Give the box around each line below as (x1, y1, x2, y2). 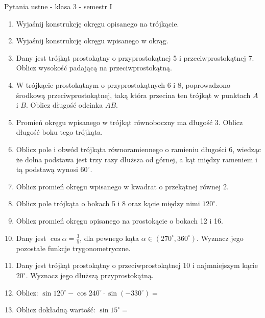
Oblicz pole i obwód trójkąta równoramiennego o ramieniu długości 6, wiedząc (16, 143, 261, 154)
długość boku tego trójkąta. (16, 127, 103, 137)
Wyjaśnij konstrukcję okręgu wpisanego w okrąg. (16, 35, 168, 46)
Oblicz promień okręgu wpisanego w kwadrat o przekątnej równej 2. (16, 181, 229, 191)
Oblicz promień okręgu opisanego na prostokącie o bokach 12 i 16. (16, 215, 223, 226)
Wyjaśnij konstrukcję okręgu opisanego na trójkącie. (16, 18, 179, 29)
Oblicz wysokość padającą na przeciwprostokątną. (16, 62, 172, 73)
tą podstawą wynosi (16, 164, 78, 175)
